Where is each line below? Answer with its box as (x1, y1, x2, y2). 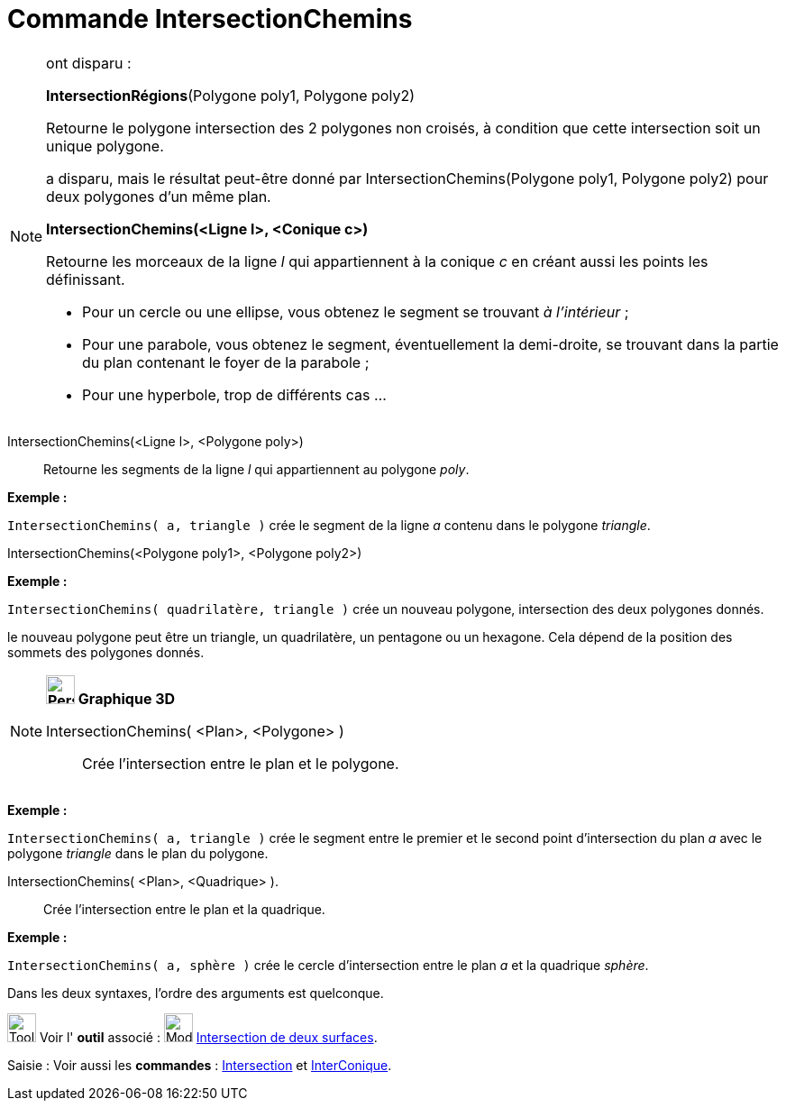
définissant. (46, 270, 125, 288)
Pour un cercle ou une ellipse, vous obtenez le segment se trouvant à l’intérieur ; (82, 302, 629, 321)
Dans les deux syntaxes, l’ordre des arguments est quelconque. (7, 984, 384, 1001)
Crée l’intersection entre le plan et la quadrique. (43, 901, 325, 917)
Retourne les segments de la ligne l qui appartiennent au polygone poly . (43, 461, 470, 477)
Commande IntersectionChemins (7, 4, 413, 34)
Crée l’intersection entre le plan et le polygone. (82, 754, 399, 773)
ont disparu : (46, 53, 132, 72)
